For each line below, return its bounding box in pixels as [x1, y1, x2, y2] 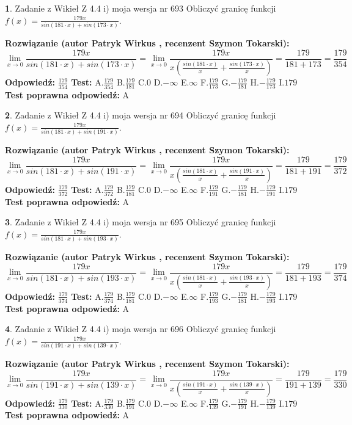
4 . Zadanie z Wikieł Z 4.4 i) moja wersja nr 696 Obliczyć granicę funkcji [5, 322, 276, 335]
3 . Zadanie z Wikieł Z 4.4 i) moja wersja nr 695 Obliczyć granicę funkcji [5, 216, 276, 228]
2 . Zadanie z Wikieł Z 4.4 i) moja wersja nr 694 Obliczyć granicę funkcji [5, 109, 276, 122]
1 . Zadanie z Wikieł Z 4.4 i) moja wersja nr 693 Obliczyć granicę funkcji [5, 2, 276, 14]
